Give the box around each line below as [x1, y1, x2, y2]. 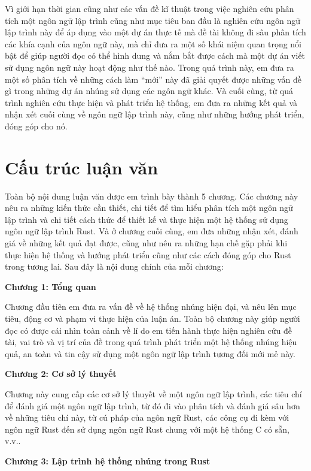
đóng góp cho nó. [5, 119, 68, 132]
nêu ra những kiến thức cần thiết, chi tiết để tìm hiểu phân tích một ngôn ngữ [5, 201, 293, 214]
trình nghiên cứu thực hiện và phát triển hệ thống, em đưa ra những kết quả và [5, 96, 298, 108]
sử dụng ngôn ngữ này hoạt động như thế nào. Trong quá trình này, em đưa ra [5, 61, 294, 73]
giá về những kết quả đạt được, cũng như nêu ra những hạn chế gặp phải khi [5, 237, 288, 249]
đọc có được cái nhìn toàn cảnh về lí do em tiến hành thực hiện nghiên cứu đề [5, 324, 292, 336]
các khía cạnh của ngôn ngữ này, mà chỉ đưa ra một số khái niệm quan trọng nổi [5, 37, 302, 50]
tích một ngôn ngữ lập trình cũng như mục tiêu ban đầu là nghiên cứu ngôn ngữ [5, 14, 301, 26]
